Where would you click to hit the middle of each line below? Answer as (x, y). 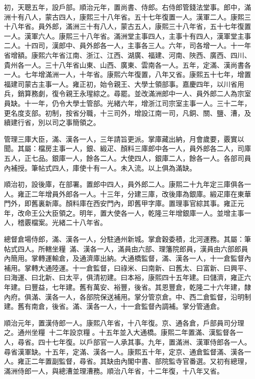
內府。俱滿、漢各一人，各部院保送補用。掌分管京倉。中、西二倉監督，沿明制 (127, 296)
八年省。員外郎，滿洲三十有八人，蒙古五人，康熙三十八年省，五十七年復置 (131, 26)
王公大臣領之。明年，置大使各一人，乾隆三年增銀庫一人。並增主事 (138, 213)
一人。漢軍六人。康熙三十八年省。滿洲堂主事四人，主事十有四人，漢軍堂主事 (127, 36)
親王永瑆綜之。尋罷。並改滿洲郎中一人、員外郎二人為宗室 (158, 93)
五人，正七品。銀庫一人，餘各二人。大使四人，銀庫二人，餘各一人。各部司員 (127, 158)
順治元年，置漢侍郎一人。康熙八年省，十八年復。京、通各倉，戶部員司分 (121, 322)
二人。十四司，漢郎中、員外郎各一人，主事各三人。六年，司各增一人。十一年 (127, 45)
